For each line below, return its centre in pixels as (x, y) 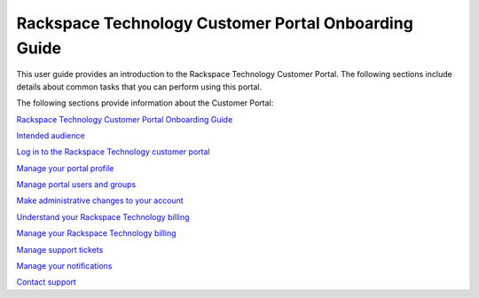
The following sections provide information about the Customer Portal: (145, 103)
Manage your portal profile (65, 168)
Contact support (47, 282)
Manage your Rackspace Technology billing (96, 233)
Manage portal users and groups (76, 184)
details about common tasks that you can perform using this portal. (139, 86)
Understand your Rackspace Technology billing (103, 216)
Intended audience (51, 135)
